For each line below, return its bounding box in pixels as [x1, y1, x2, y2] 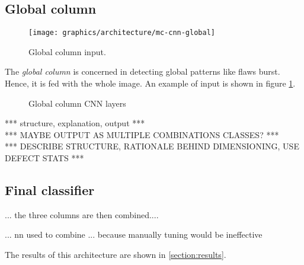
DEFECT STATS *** [5, 152, 84, 164]
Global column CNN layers [28, 97, 126, 109]
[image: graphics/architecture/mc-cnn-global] [28, 28, 215, 37]
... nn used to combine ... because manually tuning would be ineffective [5, 228, 263, 241]
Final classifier [5, 181, 95, 199]
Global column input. [28, 45, 106, 58]
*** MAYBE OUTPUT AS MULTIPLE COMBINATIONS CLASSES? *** [5, 128, 279, 141]
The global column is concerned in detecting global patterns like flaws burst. [5, 65, 280, 78]
